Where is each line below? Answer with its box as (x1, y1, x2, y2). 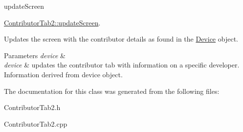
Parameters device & (4, 50, 66, 60)
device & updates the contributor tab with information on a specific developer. (4, 60, 240, 70)
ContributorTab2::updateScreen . (4, 17, 101, 27)
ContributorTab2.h (4, 102, 61, 112)
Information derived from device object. (4, 69, 123, 79)
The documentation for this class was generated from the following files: (4, 86, 220, 96)
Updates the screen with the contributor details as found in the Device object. (4, 34, 238, 44)
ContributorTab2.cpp (4, 118, 67, 129)
